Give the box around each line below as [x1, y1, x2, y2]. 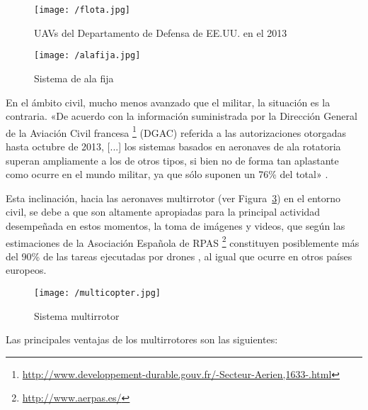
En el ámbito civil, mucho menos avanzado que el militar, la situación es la [6, 94, 330, 109]
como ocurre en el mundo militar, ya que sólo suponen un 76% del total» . [6, 167, 328, 182]
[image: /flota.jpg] [34, 5, 131, 15]
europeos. [6, 262, 47, 277]
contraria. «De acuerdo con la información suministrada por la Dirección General [6, 109, 357, 123]
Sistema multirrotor [34, 308, 120, 323]
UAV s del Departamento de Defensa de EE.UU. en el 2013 [34, 25, 287, 40]
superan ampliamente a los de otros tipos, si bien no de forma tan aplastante [6, 153, 339, 167]
